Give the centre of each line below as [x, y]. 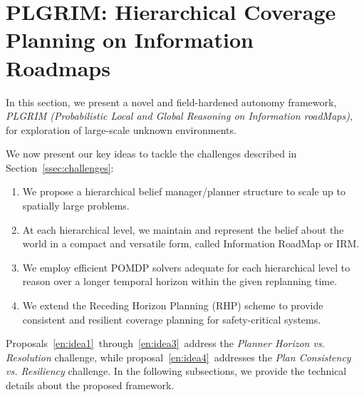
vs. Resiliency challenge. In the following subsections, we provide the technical [176, 371]
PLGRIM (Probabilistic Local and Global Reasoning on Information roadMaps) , [179, 116]
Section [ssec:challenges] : [60, 167]
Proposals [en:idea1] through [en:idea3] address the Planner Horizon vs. [165, 343]
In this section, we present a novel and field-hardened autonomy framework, [171, 102]
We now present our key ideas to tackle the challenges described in [151, 154]
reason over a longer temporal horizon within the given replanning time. [180, 281]
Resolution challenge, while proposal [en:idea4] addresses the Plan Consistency [178, 357]
